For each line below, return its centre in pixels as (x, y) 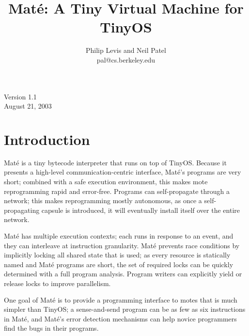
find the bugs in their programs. (51, 328)
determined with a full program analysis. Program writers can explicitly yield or (123, 274)
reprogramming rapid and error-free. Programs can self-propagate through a (117, 191)
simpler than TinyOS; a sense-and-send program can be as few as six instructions (125, 309)
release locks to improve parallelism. (57, 283)
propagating (22, 210)
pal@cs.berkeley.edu (126, 59)
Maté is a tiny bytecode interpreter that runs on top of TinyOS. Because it (115, 162)
